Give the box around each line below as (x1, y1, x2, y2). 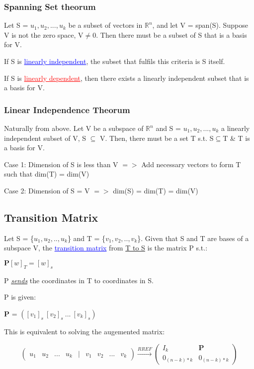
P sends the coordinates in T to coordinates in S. (4, 275, 154, 285)
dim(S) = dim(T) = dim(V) (113, 185, 198, 195)
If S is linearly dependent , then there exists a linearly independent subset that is (4, 72, 249, 83)
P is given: (4, 292, 36, 302)
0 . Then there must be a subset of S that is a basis (92, 29, 247, 40)
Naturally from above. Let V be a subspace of (4, 123, 144, 133)
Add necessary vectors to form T (141, 159, 241, 169)
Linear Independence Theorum (4, 103, 130, 116)
